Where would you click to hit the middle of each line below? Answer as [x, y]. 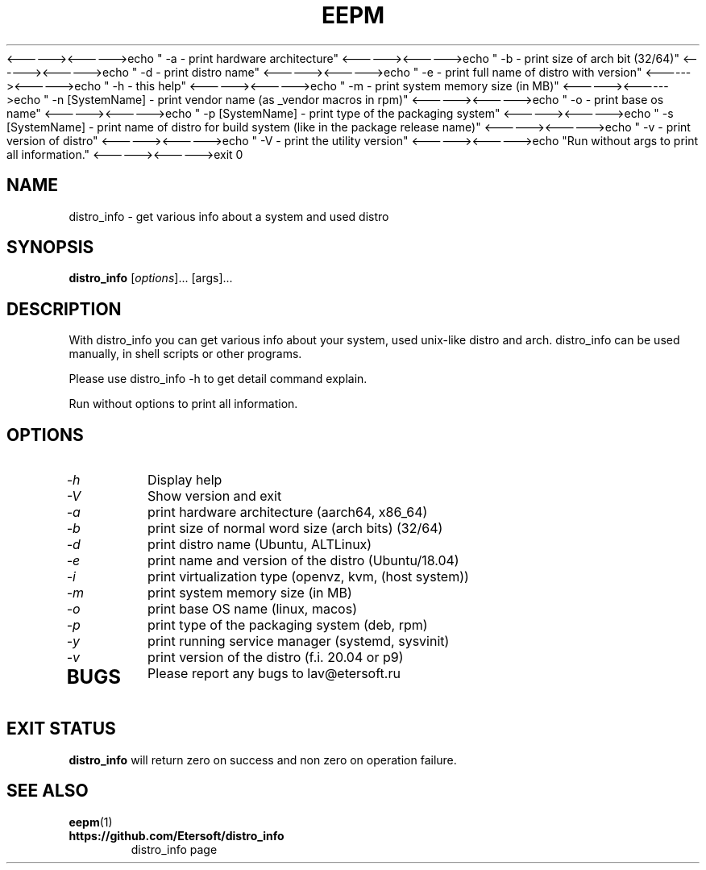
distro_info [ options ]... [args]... [151, 278]
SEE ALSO [48, 791]
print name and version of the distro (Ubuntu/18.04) [303, 561]
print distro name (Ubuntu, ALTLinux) [260, 545]
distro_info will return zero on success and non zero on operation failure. [263, 760]
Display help [185, 480]
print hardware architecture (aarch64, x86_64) [288, 512]
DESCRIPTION [64, 309]
